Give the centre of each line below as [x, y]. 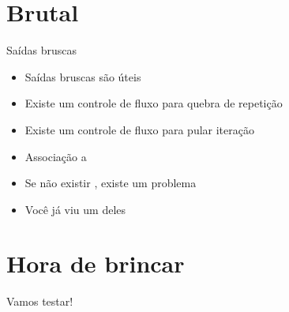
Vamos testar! [40, 301]
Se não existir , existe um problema [111, 183]
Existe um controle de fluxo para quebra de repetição [154, 103]
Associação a [56, 156]
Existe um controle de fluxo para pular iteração [139, 129]
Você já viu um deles [75, 209]
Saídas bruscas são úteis [83, 76]
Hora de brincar [96, 263]
